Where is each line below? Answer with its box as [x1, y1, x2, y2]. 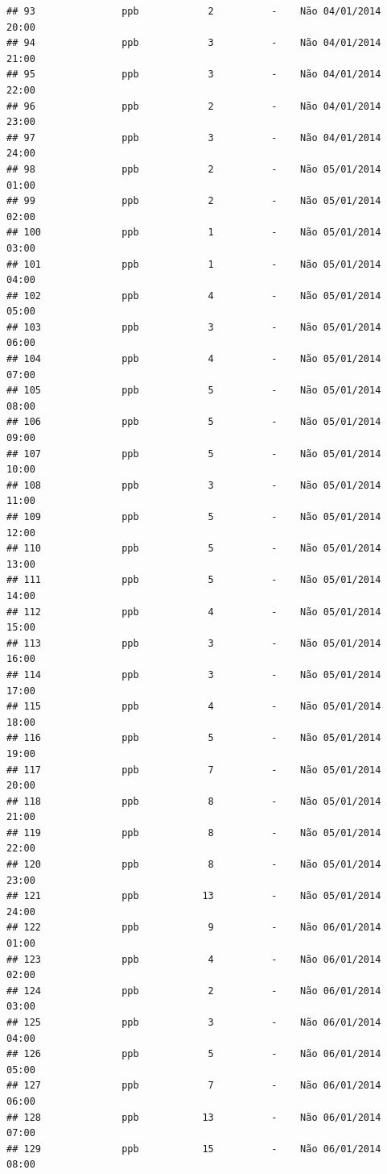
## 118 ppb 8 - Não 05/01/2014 [6, 795, 381, 807]
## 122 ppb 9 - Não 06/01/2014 [6, 922, 381, 934]
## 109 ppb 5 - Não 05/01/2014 [6, 511, 381, 522]
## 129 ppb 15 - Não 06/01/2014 [6, 1143, 381, 1155]
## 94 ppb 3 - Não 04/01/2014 [6, 37, 381, 49]
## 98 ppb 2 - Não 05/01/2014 [6, 163, 381, 175]
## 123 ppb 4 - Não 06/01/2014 [6, 953, 381, 965]
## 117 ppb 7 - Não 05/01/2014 [6, 764, 381, 776]
